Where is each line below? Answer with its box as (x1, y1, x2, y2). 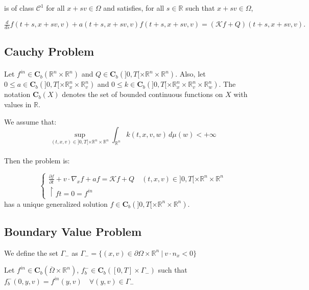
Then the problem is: (4, 155, 70, 165)
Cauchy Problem (4, 43, 94, 59)
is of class (4, 3, 34, 13)
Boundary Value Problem (4, 223, 142, 239)
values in (4, 99, 32, 109)
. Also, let (175, 68, 206, 79)
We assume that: (4, 116, 57, 127)
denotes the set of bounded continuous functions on (62, 89, 223, 100)
